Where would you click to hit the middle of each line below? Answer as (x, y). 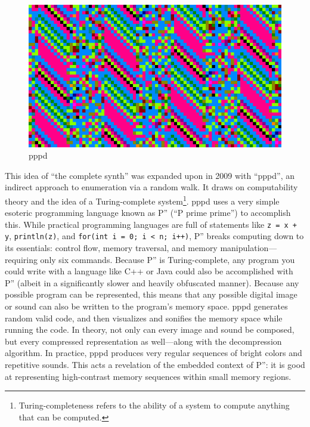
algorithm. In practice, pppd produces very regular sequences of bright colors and (154, 353)
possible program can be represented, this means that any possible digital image (151, 294)
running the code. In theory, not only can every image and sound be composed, (150, 329)
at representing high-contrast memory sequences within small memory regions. (148, 376)
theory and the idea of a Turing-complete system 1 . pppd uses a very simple (142, 200)
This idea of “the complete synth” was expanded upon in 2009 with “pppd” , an (150, 175)
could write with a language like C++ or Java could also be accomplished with (149, 271)
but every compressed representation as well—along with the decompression (143, 341)
